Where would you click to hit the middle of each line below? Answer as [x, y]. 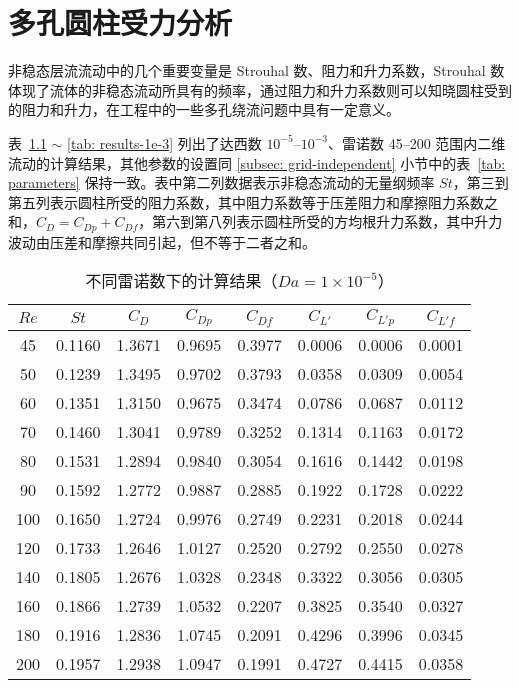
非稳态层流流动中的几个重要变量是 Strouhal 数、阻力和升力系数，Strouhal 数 [256, 70]
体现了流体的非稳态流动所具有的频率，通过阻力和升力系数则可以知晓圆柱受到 [260, 89]
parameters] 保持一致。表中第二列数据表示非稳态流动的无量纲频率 [221, 182]
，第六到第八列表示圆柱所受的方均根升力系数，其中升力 [320, 221]
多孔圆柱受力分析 [120, 22]
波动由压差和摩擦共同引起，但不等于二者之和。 [162, 241]
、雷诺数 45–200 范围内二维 [417, 142]
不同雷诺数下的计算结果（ [181, 281]
